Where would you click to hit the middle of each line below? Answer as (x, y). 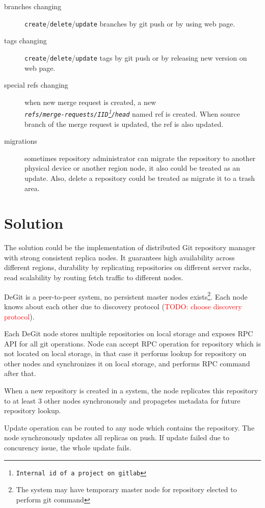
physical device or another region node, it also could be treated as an (132, 168)
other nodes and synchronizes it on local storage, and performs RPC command (127, 363)
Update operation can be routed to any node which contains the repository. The (129, 427)
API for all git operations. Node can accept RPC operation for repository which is (132, 343)
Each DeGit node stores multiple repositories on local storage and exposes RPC (129, 333)
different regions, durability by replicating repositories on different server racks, (128, 267)
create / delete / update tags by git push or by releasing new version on (136, 57)
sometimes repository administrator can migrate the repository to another (140, 158)
